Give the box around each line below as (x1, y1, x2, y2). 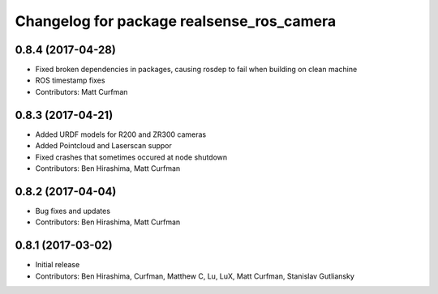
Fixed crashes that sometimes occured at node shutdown (35, 152, 228, 162)
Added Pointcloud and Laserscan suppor (35, 141, 172, 151)
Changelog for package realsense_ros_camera (15, 12, 337, 30)
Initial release (35, 260, 80, 270)
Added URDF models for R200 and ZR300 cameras (35, 130, 207, 139)
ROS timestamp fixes (35, 75, 105, 85)
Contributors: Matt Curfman (35, 87, 128, 96)
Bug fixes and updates (35, 206, 111, 215)
